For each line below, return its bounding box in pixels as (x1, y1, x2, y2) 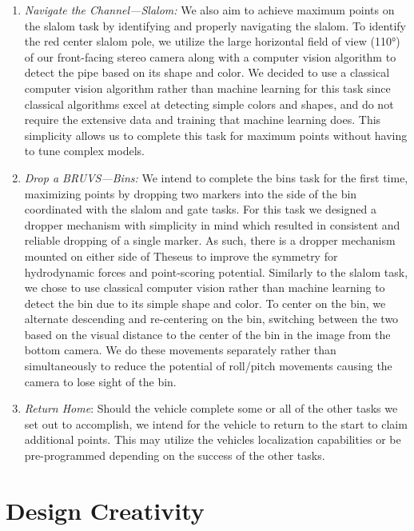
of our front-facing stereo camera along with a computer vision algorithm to (24, 48, 396, 65)
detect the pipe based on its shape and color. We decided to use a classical (24, 64, 390, 81)
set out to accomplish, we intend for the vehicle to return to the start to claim (24, 415, 408, 432)
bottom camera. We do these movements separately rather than (24, 341, 336, 358)
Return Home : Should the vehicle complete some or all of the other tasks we (24, 400, 398, 417)
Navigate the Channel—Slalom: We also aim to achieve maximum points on (24, 2, 395, 18)
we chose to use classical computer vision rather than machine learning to (24, 279, 385, 296)
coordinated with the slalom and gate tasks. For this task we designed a (24, 201, 376, 218)
